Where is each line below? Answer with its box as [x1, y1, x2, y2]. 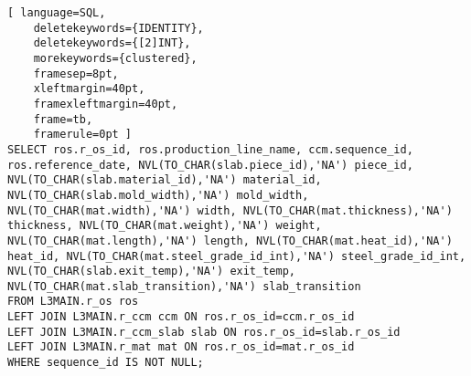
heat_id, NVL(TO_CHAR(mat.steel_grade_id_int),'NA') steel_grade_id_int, [7, 249, 466, 263]
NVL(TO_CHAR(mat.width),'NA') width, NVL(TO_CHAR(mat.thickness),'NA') [7, 204, 453, 217]
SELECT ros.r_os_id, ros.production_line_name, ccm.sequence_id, [7, 142, 413, 156]
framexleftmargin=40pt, [33, 97, 178, 110]
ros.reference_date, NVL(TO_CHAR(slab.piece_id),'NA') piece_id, [7, 158, 413, 172]
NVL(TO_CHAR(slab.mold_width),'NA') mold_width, [7, 188, 309, 202]
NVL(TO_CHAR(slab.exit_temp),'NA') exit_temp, [7, 265, 295, 278]
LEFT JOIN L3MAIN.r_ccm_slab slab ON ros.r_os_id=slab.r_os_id [7, 325, 401, 339]
